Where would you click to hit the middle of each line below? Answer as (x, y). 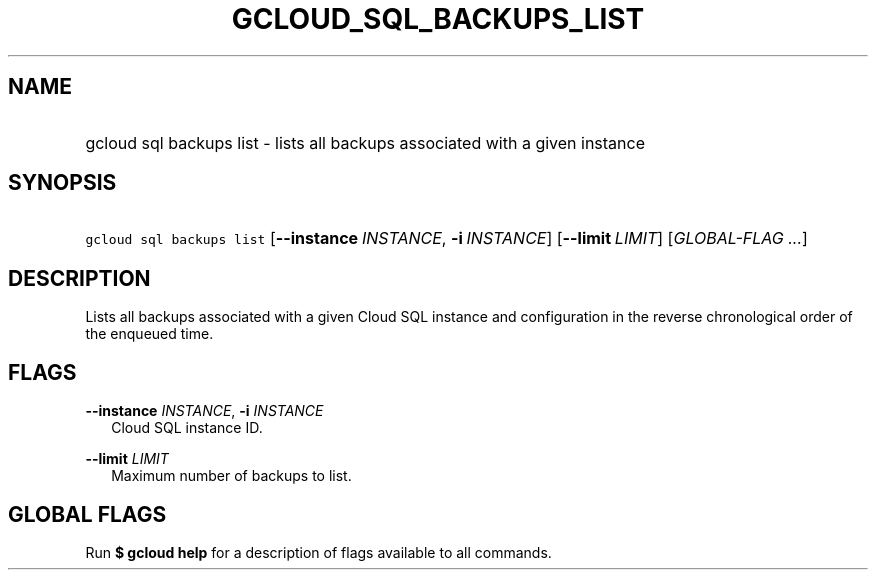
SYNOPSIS (62, 183)
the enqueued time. (149, 334)
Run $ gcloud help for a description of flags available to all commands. (318, 552)
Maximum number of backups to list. (231, 476)
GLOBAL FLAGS (87, 514)
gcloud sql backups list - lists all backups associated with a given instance (365, 142)
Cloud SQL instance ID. (187, 428)
